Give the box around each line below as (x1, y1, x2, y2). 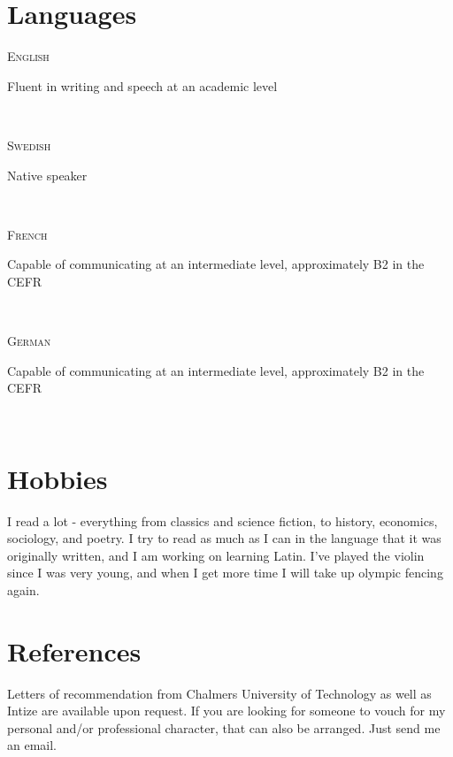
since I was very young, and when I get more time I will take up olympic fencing (7, 563, 443, 582)
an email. (7, 736, 57, 754)
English (7, 47, 50, 65)
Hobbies (7, 460, 108, 496)
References (7, 632, 142, 669)
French (7, 225, 48, 243)
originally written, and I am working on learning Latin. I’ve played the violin (7, 546, 425, 564)
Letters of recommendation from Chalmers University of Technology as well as (7, 684, 432, 702)
